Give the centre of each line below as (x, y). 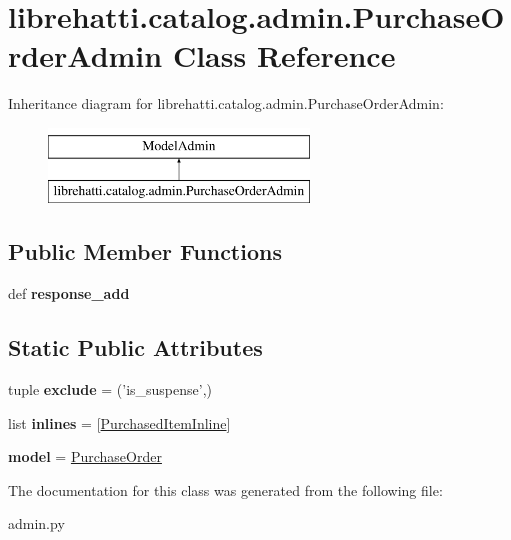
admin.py (36, 523)
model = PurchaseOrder (85, 456)
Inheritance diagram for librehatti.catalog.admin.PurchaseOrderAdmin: (226, 103)
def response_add (69, 293)
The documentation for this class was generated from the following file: (225, 489)
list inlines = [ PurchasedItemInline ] (119, 422)
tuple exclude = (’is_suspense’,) (110, 389)
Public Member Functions (145, 251)
